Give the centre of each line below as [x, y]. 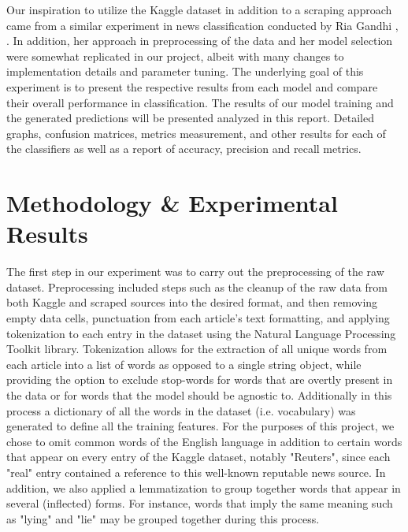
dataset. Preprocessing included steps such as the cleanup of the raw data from [197, 286]
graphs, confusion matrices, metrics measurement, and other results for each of [196, 133]
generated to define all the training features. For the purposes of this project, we [200, 426]
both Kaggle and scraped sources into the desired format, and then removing [192, 302]
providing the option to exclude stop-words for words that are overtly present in [200, 379]
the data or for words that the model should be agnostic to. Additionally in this [199, 395]
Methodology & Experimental [172, 203]
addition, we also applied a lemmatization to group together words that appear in [204, 487]
